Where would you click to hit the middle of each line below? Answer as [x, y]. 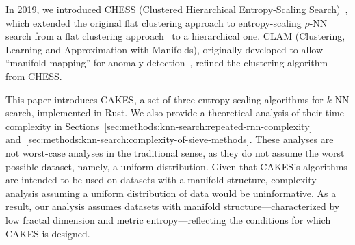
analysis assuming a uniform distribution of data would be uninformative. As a [171, 193]
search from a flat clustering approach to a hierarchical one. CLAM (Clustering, [175, 36]
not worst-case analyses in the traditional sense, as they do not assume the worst [175, 152]
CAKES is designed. [48, 233]
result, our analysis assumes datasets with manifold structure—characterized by [173, 206]
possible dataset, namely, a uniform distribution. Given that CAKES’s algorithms [176, 166]
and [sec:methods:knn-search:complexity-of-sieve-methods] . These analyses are [170, 139]
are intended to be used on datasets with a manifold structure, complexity [161, 180]
